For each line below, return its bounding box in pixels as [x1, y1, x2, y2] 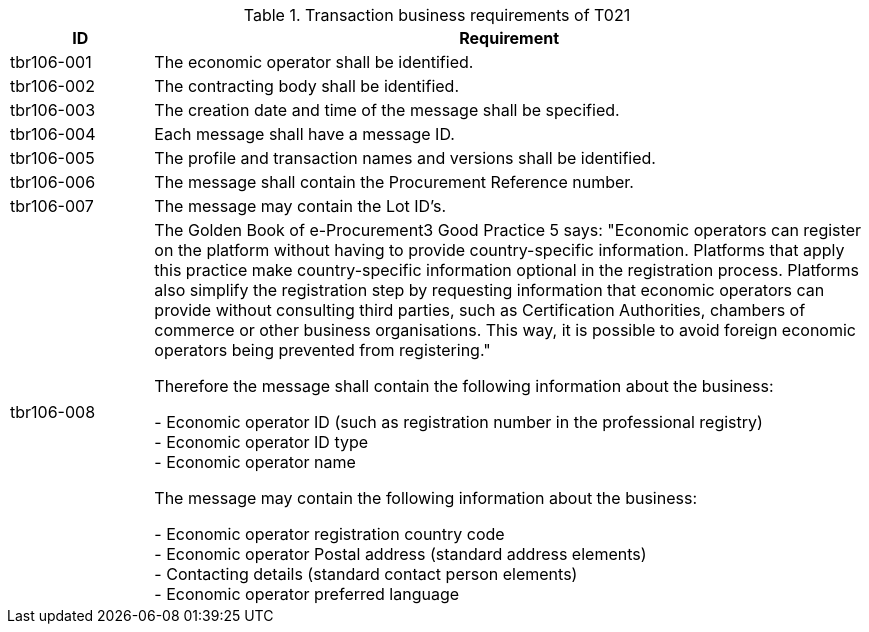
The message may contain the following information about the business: [154, 488, 697, 508]
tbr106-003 [10, 100, 96, 120]
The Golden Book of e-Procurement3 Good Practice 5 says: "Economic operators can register [154, 220, 861, 240]
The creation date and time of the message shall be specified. [154, 100, 620, 120]
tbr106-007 [10, 196, 94, 216]
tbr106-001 [10, 52, 92, 72]
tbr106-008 [10, 402, 96, 422]
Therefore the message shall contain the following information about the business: [154, 376, 774, 396]
